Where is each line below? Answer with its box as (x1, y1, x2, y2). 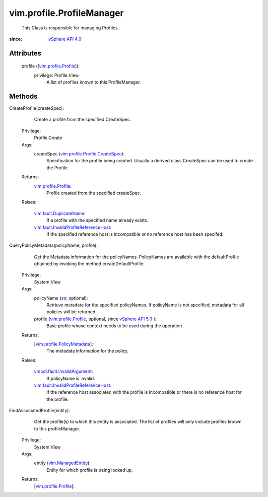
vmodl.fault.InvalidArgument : (34, 368, 93, 374)
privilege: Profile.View (34, 72, 79, 78)
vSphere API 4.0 (48, 36, 82, 42)
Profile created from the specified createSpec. (46, 190, 141, 196)
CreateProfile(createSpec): (9, 105, 64, 111)
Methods (9, 92, 38, 100)
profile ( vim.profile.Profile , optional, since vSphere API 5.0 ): (34, 316, 157, 322)
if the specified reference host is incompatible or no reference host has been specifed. (46, 231, 224, 237)
